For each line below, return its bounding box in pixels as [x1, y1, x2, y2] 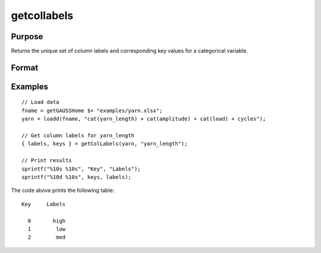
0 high [27, 217, 66, 224]
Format [11, 62, 39, 72]
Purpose [11, 31, 43, 42]
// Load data [21, 99, 59, 106]
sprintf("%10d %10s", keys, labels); [21, 174, 132, 181]
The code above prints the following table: [11, 187, 115, 194]
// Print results [21, 157, 72, 164]
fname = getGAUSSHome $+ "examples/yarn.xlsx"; [21, 107, 163, 114]
